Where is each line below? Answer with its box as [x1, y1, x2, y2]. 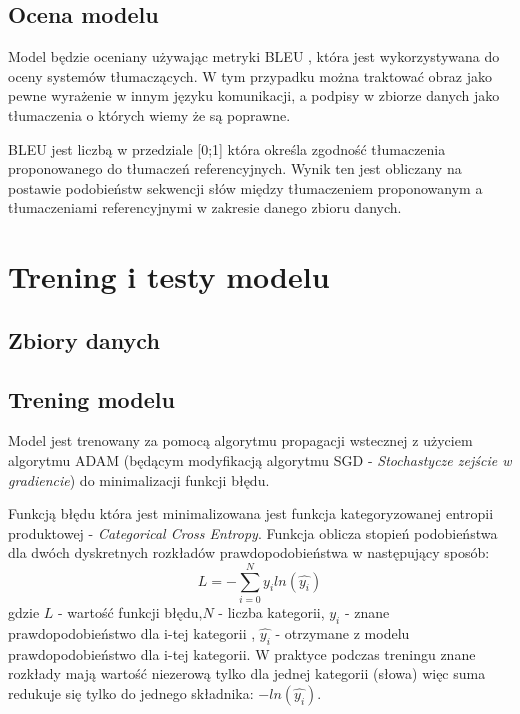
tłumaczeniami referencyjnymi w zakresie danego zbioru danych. [8, 197, 402, 218]
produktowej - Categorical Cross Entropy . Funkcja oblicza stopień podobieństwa [8, 522, 498, 543]
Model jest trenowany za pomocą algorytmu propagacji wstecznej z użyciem [8, 430, 473, 451]
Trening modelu [8, 383, 175, 414]
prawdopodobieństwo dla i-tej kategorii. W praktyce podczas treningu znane [8, 643, 476, 664]
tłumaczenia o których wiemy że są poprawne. [8, 104, 291, 125]
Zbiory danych [8, 324, 160, 355]
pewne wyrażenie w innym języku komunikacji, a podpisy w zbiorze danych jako [8, 85, 500, 106]
